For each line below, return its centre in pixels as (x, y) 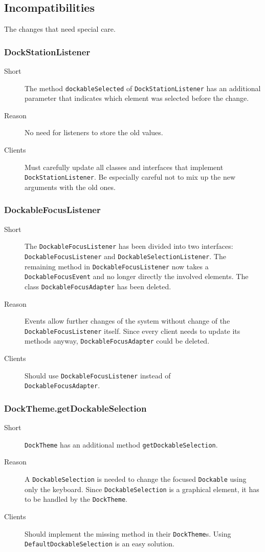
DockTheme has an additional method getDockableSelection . (121, 444)
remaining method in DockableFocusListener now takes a (117, 266)
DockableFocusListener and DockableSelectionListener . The (125, 256)
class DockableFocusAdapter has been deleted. (98, 286)
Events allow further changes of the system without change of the (127, 321)
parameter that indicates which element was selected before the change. (137, 98)
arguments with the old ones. (70, 187)
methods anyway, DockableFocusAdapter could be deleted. (117, 341)
